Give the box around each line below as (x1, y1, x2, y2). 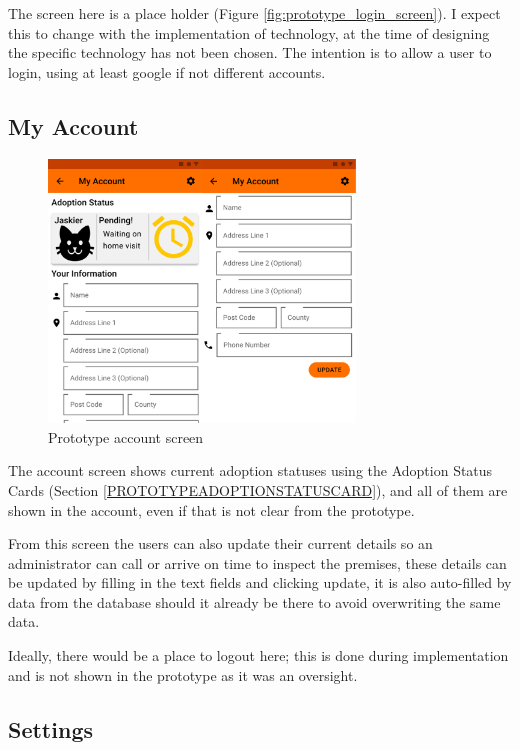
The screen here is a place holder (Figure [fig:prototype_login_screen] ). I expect (8, 3, 501, 23)
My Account (8, 110, 139, 141)
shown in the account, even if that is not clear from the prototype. (8, 499, 415, 520)
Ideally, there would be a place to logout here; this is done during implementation (8, 645, 509, 666)
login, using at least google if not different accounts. (8, 61, 326, 82)
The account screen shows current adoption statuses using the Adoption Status (8, 460, 493, 481)
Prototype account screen (48, 426, 204, 447)
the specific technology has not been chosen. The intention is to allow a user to (8, 42, 492, 63)
